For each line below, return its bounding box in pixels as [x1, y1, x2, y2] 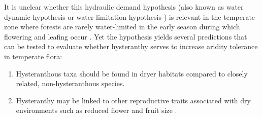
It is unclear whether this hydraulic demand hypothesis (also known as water [4, 2, 244, 12]
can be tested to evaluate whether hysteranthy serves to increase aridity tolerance [4, 41, 258, 52]
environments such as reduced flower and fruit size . [16, 105, 177, 115]
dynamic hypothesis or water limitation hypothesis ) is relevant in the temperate [4, 11, 255, 22]
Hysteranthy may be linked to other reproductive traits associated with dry [16, 95, 251, 105]
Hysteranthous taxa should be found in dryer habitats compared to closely [16, 68, 248, 79]
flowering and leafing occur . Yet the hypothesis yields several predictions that [4, 31, 247, 42]
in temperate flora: [4, 51, 62, 61]
